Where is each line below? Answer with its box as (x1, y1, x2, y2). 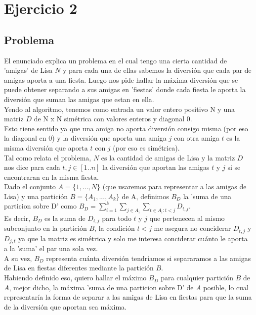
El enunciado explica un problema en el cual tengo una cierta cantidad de (4, 55, 227, 65)
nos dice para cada (4, 162, 60, 172)
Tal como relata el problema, (4, 152, 91, 162)
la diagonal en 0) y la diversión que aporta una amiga (4, 133, 167, 143)
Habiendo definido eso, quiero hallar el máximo (4, 272, 147, 283)
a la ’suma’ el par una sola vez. (4, 243, 98, 254)
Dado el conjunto (4, 181, 56, 192)
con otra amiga (173, 133, 219, 143)
